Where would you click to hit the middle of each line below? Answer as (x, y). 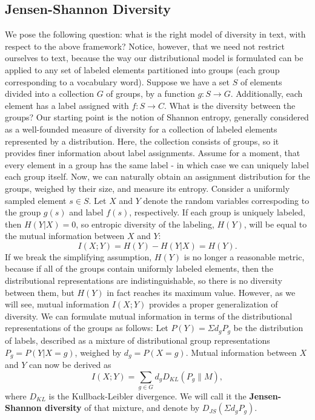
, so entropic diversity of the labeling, (145, 224)
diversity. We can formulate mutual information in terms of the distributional (149, 316)
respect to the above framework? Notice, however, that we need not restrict (145, 46)
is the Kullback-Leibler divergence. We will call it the (148, 395)
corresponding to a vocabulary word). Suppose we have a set (117, 81)
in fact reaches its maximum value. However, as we (201, 292)
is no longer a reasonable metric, (244, 256)
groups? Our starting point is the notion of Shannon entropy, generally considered (157, 117)
